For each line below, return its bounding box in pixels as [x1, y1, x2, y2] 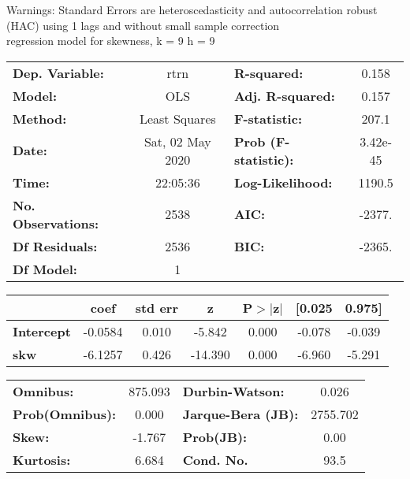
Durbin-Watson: [182, 381, 285, 400]
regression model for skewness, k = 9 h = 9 [6, 32, 215, 49]
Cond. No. [182, 450, 248, 469]
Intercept [13, 321, 71, 340]
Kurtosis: [13, 450, 71, 469]
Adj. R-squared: [233, 86, 335, 105]
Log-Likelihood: [233, 173, 333, 191]
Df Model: [13, 259, 77, 278]
